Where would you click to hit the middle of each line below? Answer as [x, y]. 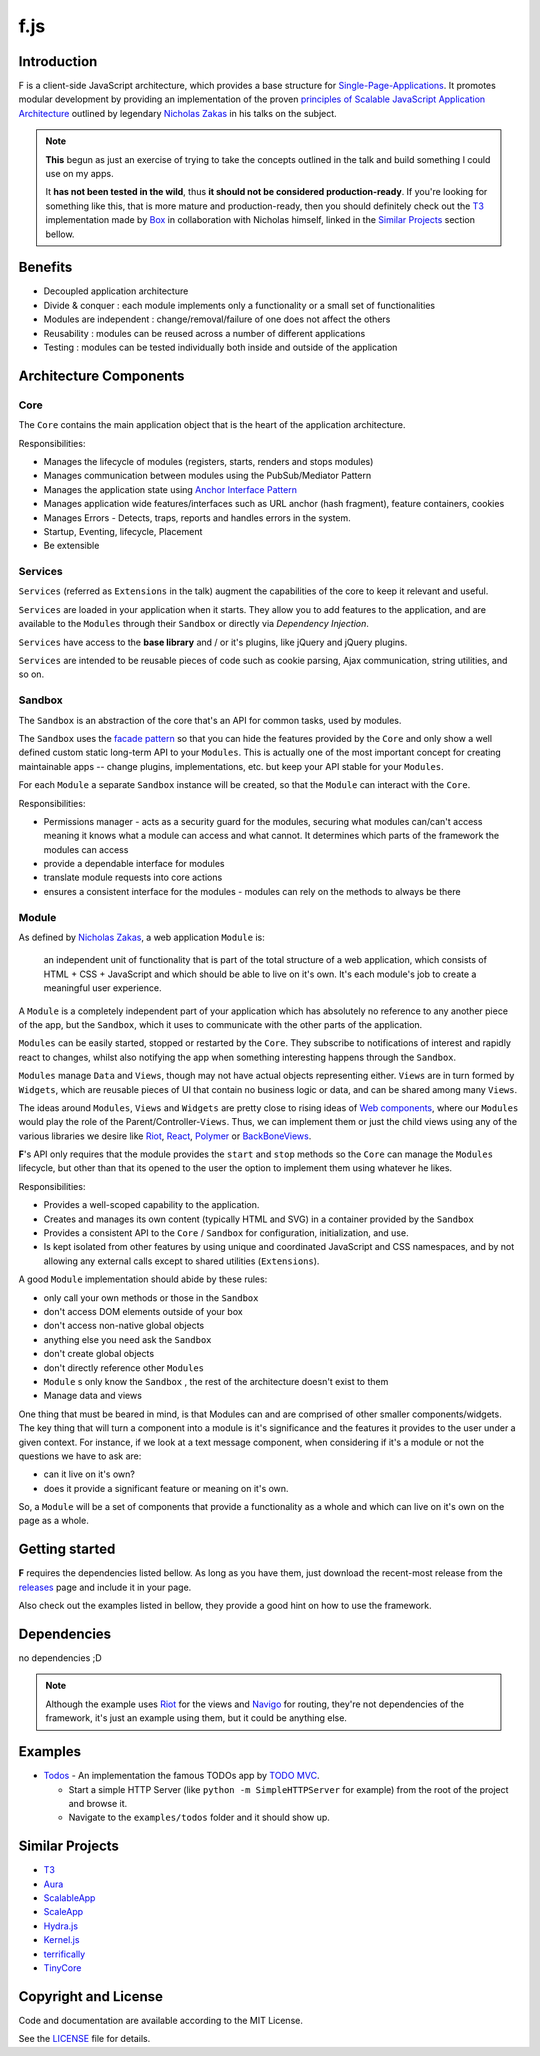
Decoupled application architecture [116, 291]
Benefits [45, 267]
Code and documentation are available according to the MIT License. [161, 2020]
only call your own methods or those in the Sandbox [151, 1297]
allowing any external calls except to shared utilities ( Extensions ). [181, 1261]
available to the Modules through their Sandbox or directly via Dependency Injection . [194, 624]
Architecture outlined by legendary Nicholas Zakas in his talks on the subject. [177, 113]
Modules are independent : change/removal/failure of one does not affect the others [217, 319]
